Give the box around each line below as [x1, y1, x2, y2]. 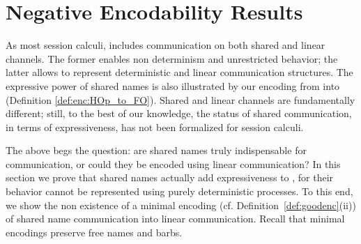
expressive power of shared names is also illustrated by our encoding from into [6, 78, 340, 93]
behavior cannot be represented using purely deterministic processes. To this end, [6, 184, 353, 199]
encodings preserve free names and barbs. [6, 224, 183, 239]
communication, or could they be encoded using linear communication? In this [6, 156, 341, 171]
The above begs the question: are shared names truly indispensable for [6, 143, 307, 158]
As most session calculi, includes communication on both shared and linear [6, 38, 325, 52]
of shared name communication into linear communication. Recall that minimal [6, 211, 345, 226]
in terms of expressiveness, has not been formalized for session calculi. [6, 119, 304, 134]
